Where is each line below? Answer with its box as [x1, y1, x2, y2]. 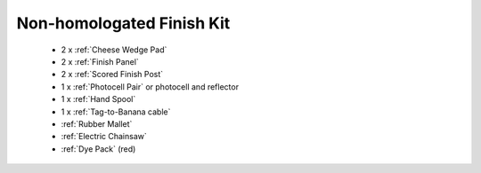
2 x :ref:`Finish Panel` [61, 56, 140, 67]
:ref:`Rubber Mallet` [61, 118, 133, 129]
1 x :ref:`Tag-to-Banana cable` [61, 106, 171, 117]
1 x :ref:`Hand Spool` [61, 94, 136, 105]
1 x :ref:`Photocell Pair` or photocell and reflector [61, 81, 240, 92]
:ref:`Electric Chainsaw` [61, 131, 147, 142]
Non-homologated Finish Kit [16, 13, 231, 33]
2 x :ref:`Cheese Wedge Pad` [61, 44, 167, 55]
